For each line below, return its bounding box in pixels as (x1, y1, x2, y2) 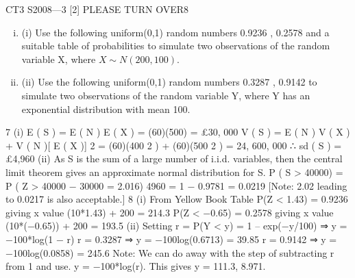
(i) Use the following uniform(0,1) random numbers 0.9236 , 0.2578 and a (21, 25, 330, 39)
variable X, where (21, 51, 96, 66)
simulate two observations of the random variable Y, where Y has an (21, 88, 310, 102)
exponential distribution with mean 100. (21, 101, 191, 116)
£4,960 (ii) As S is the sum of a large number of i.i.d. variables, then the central (5, 151, 343, 166)
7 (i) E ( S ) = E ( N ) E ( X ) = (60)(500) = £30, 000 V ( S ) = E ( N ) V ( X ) (5, 125, 350, 139)
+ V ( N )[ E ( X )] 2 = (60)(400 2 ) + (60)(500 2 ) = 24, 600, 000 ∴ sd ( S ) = (5, 138, 342, 152)
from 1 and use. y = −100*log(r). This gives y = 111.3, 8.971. (5, 259, 266, 273)
